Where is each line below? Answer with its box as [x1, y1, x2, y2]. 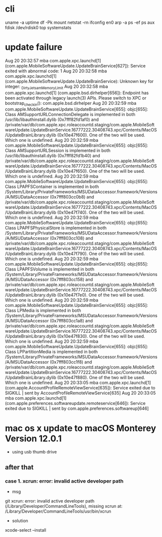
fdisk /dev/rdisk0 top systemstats [5, 24, 72, 30]
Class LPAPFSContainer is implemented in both [5, 184, 99, 190]
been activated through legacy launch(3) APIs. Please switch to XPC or [5, 95, 147, 101]
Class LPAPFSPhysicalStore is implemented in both [5, 225, 107, 231]
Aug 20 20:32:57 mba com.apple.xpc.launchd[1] [5, 57, 102, 64]
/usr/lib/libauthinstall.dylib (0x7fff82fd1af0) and [5, 117, 99, 122]
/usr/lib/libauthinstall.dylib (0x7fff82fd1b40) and [5, 153, 101, 159]
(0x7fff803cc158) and [50, 277, 93, 283]
